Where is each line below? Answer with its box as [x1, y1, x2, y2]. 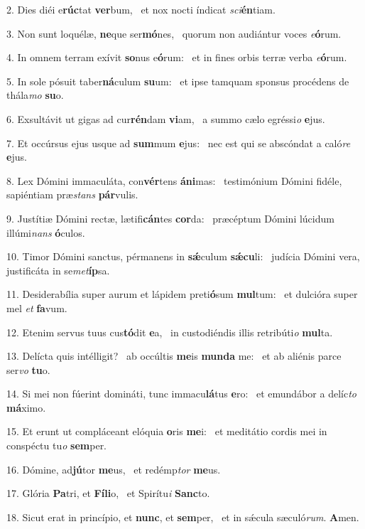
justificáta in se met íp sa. [6, 262, 110, 277]
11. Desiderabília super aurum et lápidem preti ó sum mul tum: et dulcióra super [6, 287, 358, 301]
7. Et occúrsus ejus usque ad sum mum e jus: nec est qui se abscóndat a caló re [6, 135, 351, 150]
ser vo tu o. [6, 362, 50, 377]
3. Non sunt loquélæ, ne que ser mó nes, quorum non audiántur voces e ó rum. [6, 26, 342, 41]
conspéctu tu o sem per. [6, 438, 107, 453]
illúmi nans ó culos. [6, 225, 85, 240]
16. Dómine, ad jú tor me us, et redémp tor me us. [6, 461, 221, 476]
